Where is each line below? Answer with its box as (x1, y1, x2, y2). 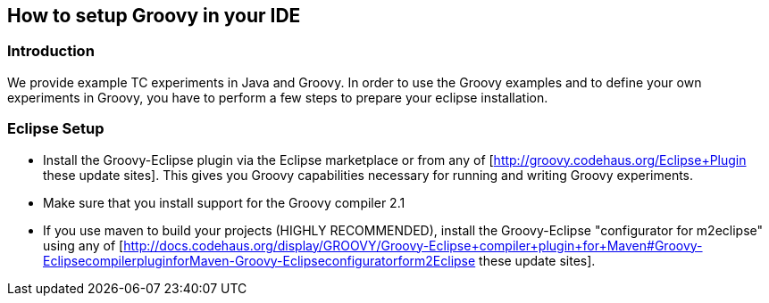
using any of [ (43, 237, 124, 253)
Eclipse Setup (7, 119, 104, 138)
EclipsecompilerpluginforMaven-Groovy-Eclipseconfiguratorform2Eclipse (43, 252, 476, 268)
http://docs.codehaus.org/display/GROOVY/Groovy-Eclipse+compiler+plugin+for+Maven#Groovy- (123, 237, 703, 253)
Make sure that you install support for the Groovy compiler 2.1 (43, 194, 405, 210)
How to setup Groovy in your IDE (7, 4, 301, 27)
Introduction (7, 42, 95, 61)
